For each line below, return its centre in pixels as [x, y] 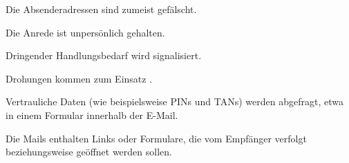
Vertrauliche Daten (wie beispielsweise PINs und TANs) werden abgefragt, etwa [174, 101]
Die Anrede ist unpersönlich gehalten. [85, 32]
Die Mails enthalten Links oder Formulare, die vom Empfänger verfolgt [156, 138]
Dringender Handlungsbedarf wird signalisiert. [104, 55]
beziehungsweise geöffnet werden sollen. [89, 152]
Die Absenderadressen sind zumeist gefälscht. [101, 9]
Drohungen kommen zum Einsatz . [79, 78]
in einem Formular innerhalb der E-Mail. [92, 115]
